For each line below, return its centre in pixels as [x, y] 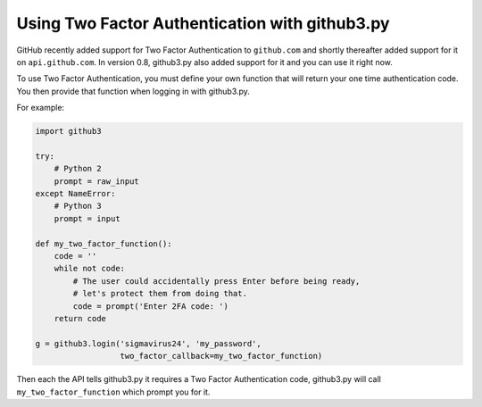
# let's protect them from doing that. [160, 294]
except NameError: [75, 194]
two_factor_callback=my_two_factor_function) [221, 356]
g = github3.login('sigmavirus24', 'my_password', [149, 343]
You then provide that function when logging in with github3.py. [133, 91]
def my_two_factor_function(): [104, 244]
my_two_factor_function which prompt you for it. [113, 392]
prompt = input [87, 218]
